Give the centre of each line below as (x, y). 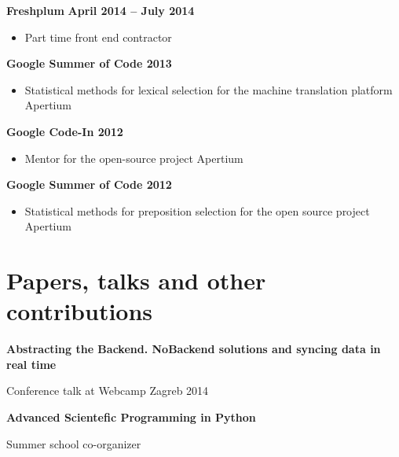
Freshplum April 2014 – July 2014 (101, 10)
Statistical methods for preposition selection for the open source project (197, 210)
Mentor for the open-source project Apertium (134, 158)
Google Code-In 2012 (65, 131)
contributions (80, 311)
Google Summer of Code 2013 (89, 63)
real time (31, 364)
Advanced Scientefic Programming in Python (131, 417)
